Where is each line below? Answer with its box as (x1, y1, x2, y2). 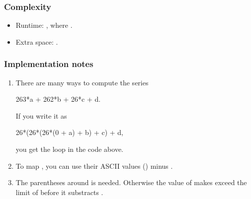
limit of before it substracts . (15, 187, 103, 197)
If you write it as (15, 110, 67, 121)
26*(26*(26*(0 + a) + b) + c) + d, (15, 127, 124, 137)
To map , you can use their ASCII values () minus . (15, 160, 173, 171)
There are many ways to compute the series (15, 77, 149, 87)
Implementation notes (4, 58, 93, 70)
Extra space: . (15, 36, 58, 47)
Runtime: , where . (15, 20, 73, 30)
